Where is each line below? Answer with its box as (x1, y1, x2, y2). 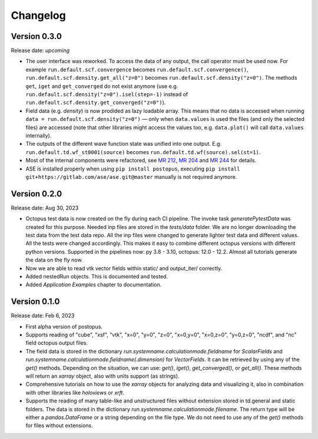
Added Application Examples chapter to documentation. (25, 281, 162, 289)
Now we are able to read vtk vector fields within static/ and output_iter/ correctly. (25, 264, 223, 271)
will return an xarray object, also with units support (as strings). (25, 372, 180, 379)
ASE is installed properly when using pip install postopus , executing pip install (25, 165, 240, 172)
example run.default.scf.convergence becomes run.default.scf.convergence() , (25, 65, 249, 73)
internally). (25, 132, 52, 139)
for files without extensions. (25, 422, 94, 429)
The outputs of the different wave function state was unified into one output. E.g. (25, 140, 222, 148)
